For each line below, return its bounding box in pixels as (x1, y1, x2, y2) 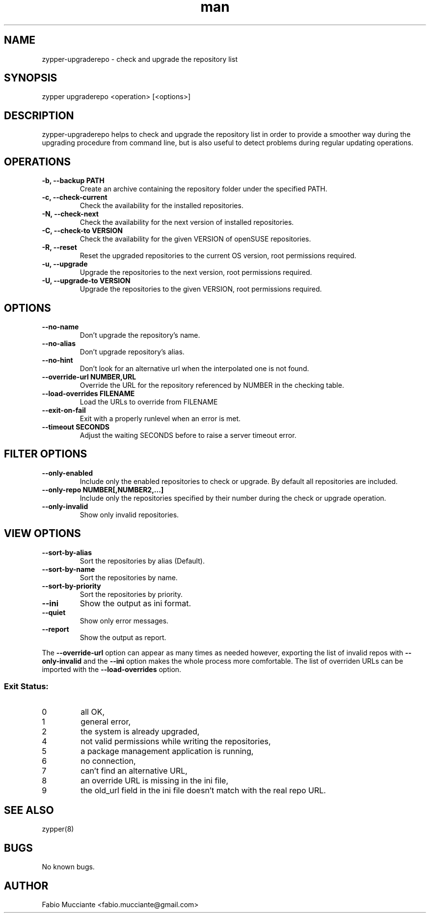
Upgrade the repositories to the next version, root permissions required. (80, 268, 312, 277)
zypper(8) (42, 825, 74, 834)
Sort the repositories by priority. (80, 590, 183, 598)
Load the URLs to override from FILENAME (80, 397, 218, 406)
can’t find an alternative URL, (81, 766, 188, 776)
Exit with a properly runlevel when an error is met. (80, 414, 241, 423)
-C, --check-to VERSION (42, 226, 123, 235)
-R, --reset (42, 243, 77, 252)
